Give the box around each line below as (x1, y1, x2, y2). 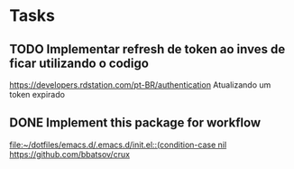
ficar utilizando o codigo (9, 55, 149, 70)
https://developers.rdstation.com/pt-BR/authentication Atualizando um (9, 80, 271, 90)
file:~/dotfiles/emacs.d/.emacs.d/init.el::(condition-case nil (9, 139, 227, 150)
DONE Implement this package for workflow (9, 115, 262, 131)
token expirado (9, 89, 66, 99)
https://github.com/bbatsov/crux (9, 148, 131, 159)
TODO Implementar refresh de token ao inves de (9, 42, 286, 57)
